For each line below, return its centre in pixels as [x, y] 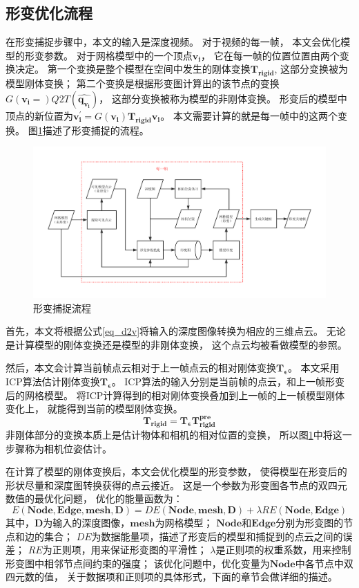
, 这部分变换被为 [311, 69]
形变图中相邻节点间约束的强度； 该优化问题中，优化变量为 [138, 563]
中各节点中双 [324, 563]
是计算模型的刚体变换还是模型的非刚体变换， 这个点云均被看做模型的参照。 [176, 344]
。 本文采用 [313, 368]
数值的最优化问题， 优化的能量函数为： [94, 498]
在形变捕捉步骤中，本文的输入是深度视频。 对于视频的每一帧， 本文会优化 [173, 42]
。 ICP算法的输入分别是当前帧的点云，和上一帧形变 [228, 381]
